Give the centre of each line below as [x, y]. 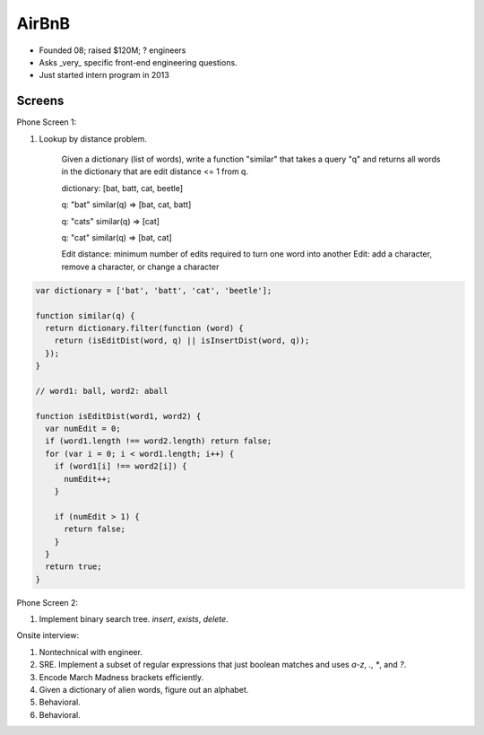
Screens [40, 101]
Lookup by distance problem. [93, 138]
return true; [73, 567]
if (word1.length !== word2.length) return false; [159, 441]
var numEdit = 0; [83, 429]
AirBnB [43, 23]
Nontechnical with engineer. [91, 652]
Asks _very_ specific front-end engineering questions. [138, 62]
